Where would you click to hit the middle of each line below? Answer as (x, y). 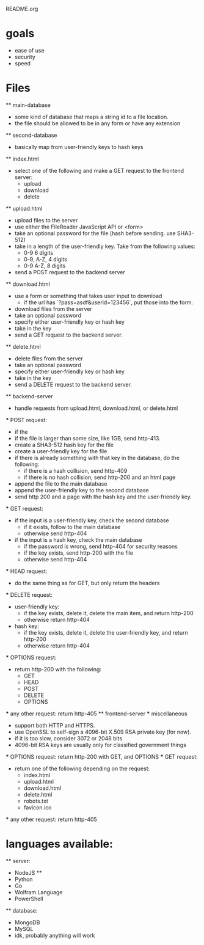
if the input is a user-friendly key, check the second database (92, 520)
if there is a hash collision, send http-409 (75, 470)
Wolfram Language (38, 892)
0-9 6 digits (38, 252)
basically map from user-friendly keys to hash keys (79, 147)
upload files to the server (46, 220)
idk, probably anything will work (55, 935)
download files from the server (53, 308)
